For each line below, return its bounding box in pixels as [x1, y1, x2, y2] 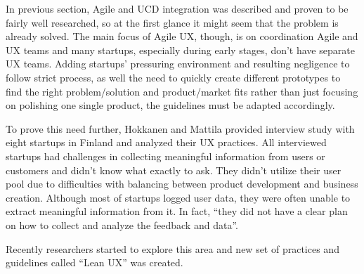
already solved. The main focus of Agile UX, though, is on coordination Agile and [6, 29, 358, 44]
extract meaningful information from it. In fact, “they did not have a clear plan [6, 204, 348, 218]
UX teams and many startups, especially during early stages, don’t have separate [6, 42, 355, 57]
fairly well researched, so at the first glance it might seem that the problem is [6, 15, 339, 30]
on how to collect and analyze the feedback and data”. [6, 217, 238, 232]
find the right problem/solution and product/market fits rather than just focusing [6, 84, 358, 98]
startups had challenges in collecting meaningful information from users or [6, 148, 325, 163]
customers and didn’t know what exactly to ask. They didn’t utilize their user [6, 162, 342, 177]
